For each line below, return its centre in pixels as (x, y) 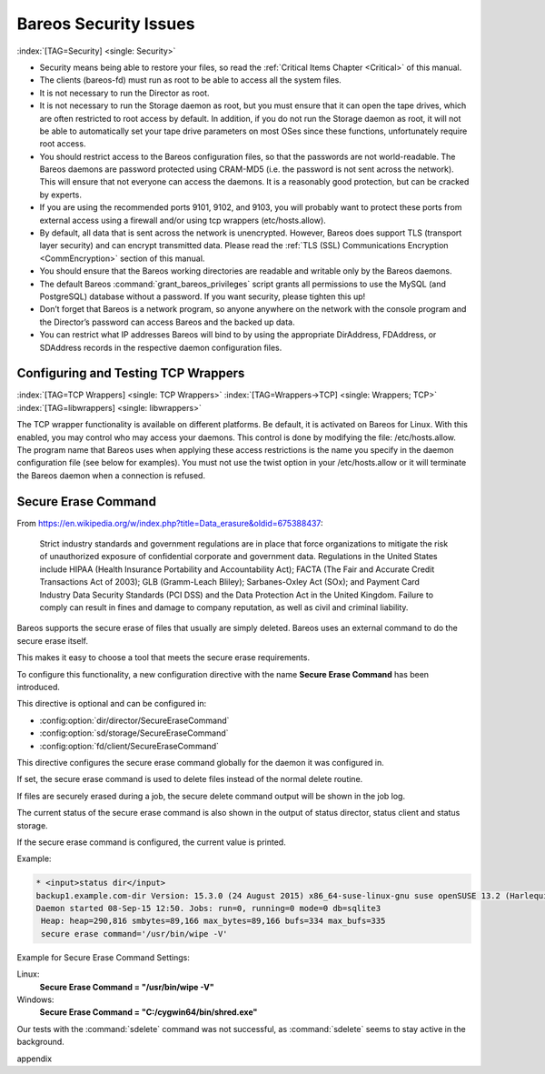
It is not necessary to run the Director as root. (124, 93)
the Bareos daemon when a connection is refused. (111, 475)
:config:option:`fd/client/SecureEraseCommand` (129, 746)
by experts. (60, 195)
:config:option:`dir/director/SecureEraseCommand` (134, 720)
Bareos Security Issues (106, 24)
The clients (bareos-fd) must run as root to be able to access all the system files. (191, 80)
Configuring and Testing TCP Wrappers (131, 373)
